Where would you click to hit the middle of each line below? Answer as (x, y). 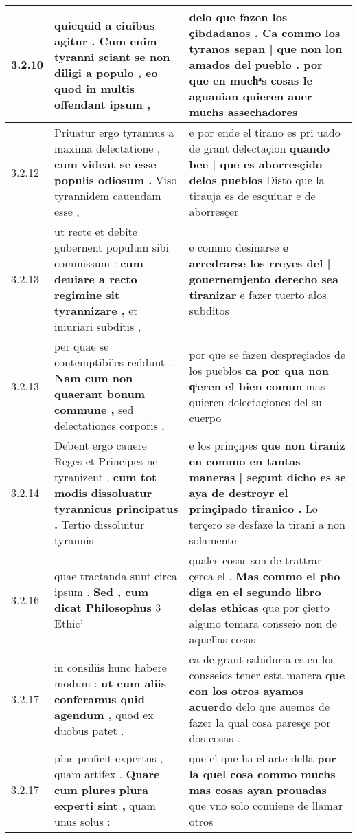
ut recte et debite (96, 231)
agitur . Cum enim (106, 41)
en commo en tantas (245, 461)
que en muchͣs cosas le (251, 80)
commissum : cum (99, 263)
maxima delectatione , (107, 148)
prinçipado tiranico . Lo (253, 508)
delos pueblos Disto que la (257, 180)
